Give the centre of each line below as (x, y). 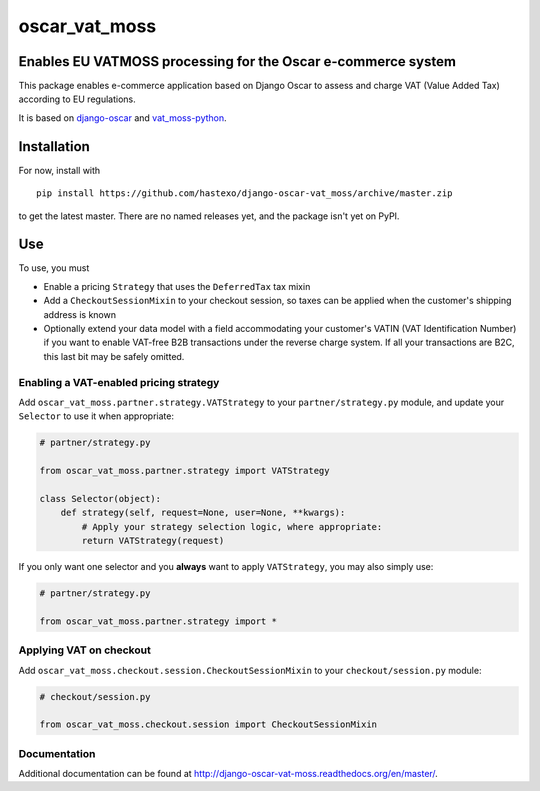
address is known (80, 314)
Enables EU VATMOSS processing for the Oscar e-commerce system (237, 61)
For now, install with (59, 170)
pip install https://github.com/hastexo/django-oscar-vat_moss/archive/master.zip (244, 193)
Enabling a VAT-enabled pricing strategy (119, 382)
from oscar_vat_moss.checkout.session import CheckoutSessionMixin (208, 724)
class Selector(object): (100, 498)
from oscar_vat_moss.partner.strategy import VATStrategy (184, 471)
